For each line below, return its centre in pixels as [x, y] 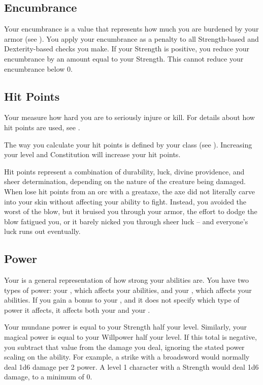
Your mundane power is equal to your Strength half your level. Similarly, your [125, 327]
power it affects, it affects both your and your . [77, 309]
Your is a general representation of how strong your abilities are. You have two [127, 280]
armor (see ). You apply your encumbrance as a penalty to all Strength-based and [131, 38]
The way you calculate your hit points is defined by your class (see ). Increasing [128, 144]
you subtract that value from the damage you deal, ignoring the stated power [124, 347]
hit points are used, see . [42, 127]
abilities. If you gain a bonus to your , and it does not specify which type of [122, 300]
